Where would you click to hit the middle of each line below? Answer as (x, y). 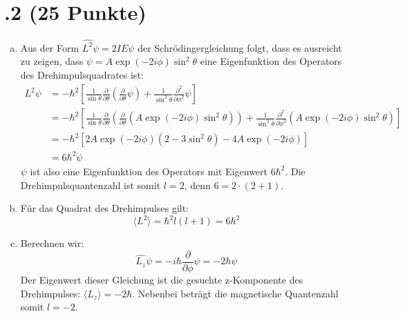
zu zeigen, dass (52, 61)
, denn (197, 185)
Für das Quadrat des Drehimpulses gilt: (105, 208)
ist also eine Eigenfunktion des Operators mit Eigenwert (149, 171)
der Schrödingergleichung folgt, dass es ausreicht (240, 47)
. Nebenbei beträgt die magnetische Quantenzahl (235, 293)
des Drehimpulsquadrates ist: (82, 75)
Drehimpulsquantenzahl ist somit (91, 185)
